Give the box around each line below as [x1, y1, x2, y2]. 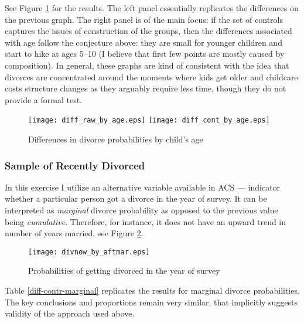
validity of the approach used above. [5, 307, 135, 319]
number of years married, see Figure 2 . [5, 227, 144, 239]
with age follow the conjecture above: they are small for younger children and [5, 36, 282, 48]
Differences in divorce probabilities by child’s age [28, 133, 203, 145]
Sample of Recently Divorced [5, 158, 145, 172]
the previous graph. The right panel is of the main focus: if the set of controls [5, 13, 283, 25]
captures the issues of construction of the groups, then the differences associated [5, 25, 292, 37]
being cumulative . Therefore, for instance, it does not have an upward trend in [5, 215, 286, 227]
